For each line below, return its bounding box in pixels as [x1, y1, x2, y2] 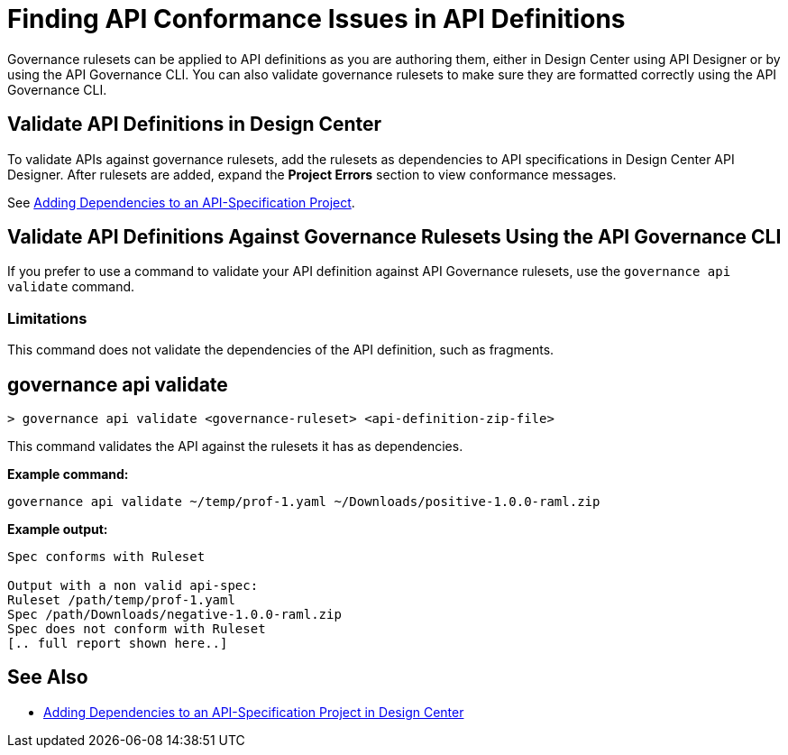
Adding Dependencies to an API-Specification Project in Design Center [43, 704, 464, 720]
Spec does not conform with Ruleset [7, 621, 266, 637]
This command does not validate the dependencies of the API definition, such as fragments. [7, 342, 554, 358]
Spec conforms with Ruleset [7, 549, 206, 565]
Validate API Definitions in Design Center [7, 113, 382, 136]
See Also [7, 666, 88, 689]
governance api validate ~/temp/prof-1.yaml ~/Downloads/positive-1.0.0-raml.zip [7, 494, 600, 510]
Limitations [7, 308, 87, 327]
